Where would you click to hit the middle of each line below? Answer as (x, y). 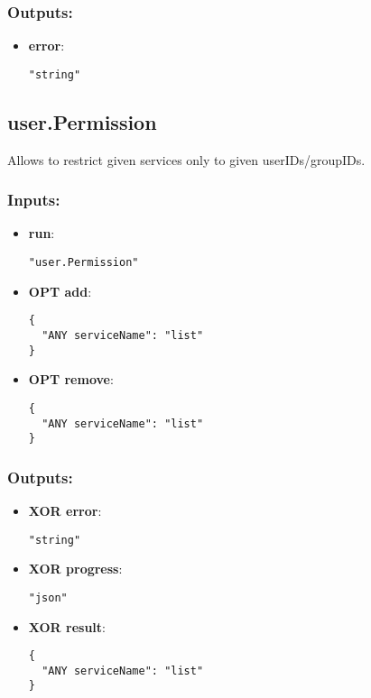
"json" (48, 597)
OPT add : (60, 291)
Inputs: (34, 200)
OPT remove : (71, 379)
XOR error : (65, 511)
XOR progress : (75, 569)
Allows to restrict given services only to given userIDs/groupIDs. (186, 159)
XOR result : (67, 626)
